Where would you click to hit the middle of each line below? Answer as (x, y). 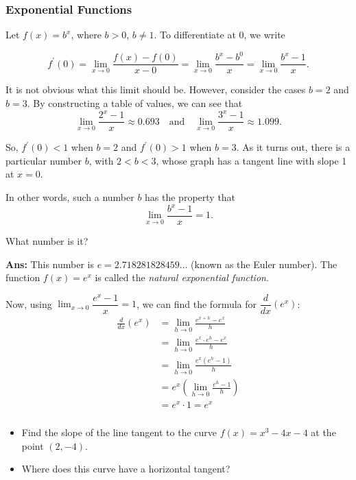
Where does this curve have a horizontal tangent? (126, 469)
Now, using (29, 303)
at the (323, 432)
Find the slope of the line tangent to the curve (119, 432)
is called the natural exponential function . (182, 277)
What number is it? (47, 241)
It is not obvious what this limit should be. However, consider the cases (156, 89)
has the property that (190, 196)
